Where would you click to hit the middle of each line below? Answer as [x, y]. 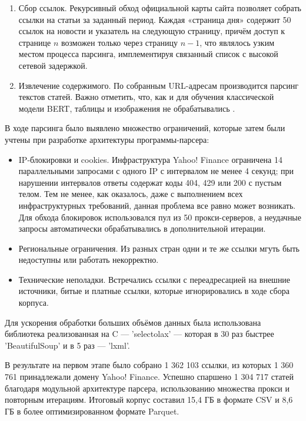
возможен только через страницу [119, 42]
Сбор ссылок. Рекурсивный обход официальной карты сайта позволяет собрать [160, 8]
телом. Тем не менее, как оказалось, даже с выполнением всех [131, 194]
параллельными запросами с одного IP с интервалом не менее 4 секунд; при [156, 171]
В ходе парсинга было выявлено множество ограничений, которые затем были [145, 128]
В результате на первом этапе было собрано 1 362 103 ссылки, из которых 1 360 [149, 365]
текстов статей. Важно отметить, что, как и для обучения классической [146, 97]
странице [35, 42]
